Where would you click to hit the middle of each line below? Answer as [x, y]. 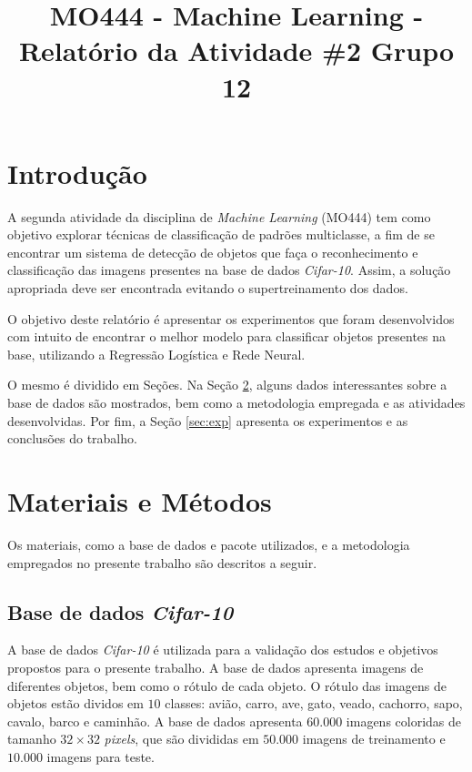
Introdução [77, 173]
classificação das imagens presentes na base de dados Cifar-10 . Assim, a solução [229, 270]
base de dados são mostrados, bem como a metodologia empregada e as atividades [236, 403]
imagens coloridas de [404, 721]
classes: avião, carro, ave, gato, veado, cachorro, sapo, [314, 703]
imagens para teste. [100, 756]
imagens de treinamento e [374, 739]
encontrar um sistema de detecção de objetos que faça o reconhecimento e [213, 252]
